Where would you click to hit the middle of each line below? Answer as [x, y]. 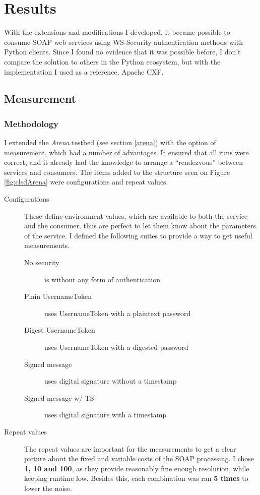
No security [42, 262]
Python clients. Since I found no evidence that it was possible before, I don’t [122, 52]
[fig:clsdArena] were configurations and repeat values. [86, 182]
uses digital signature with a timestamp [106, 415]
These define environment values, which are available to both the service [136, 215]
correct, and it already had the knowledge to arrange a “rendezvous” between [123, 162]
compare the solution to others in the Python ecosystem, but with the [112, 61]
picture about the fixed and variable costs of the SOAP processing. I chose [139, 458]
